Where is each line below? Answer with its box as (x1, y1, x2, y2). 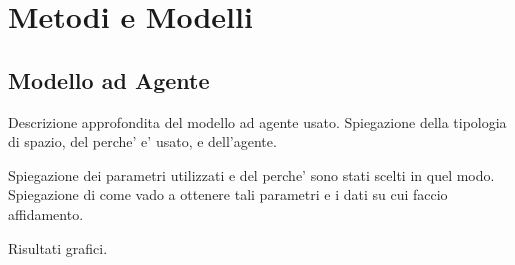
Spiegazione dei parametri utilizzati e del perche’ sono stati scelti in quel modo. (8, 164, 495, 185)
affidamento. (8, 203, 84, 224)
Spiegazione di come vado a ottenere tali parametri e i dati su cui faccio (8, 184, 448, 205)
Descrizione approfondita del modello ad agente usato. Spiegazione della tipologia (8, 111, 507, 132)
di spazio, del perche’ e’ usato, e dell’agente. (8, 131, 277, 152)
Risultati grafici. (8, 237, 108, 258)
